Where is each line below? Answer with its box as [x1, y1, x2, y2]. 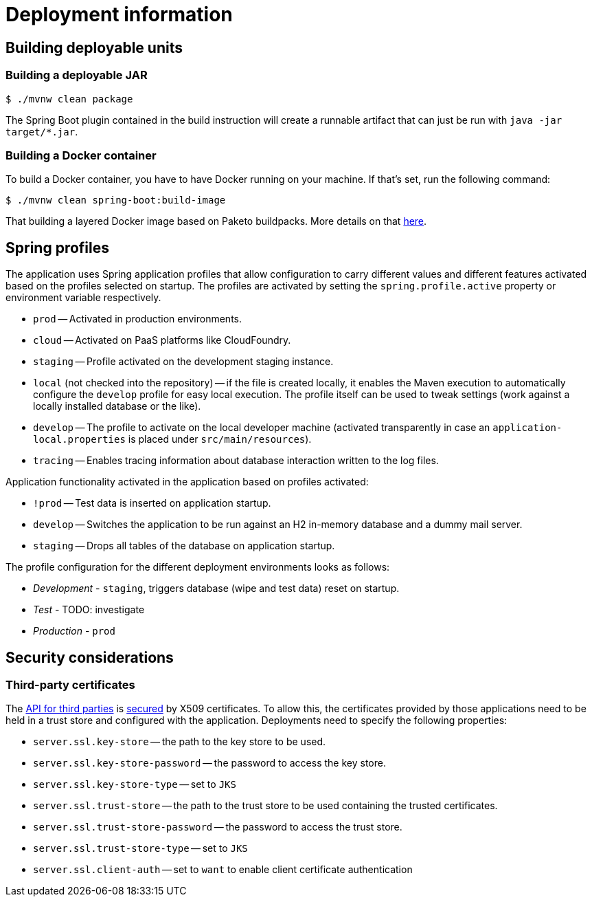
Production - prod [33, 625, 115, 637]
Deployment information [5, 3, 233, 26]
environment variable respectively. [5, 291, 161, 304]
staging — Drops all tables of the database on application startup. [33, 540, 335, 552]
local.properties [33, 434, 126, 445]
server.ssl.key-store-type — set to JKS [33, 778, 236, 791]
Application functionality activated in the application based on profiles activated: [5, 476, 369, 488]
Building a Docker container [5, 148, 157, 162]
